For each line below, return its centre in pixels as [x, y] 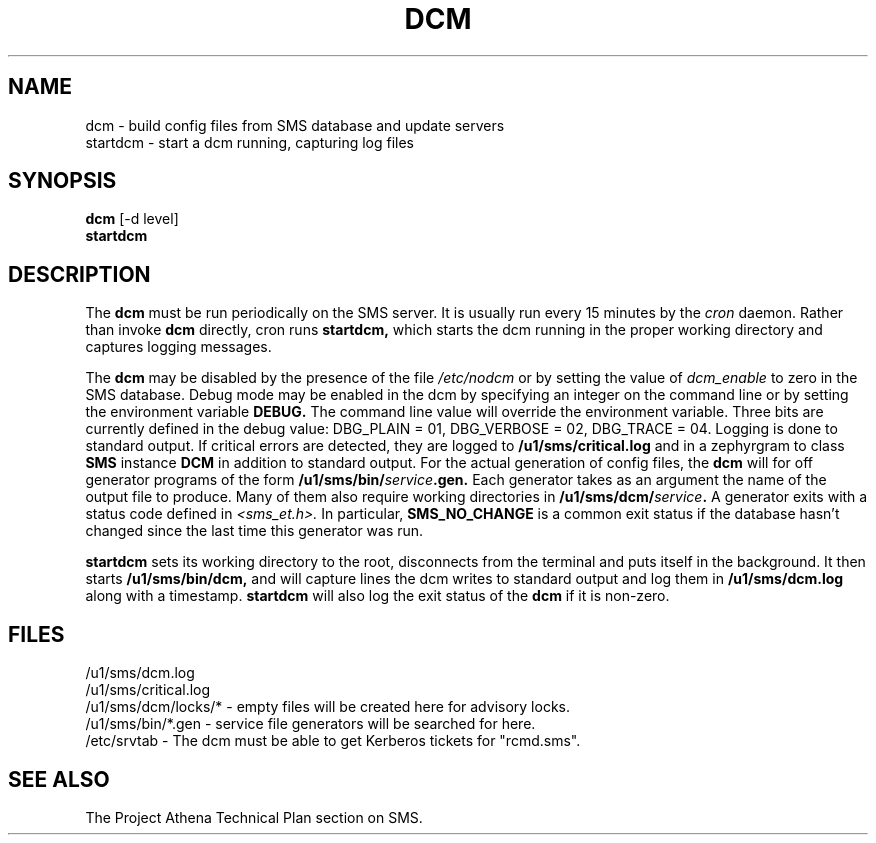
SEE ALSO [59, 779]
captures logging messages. [178, 347]
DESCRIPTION [79, 274]
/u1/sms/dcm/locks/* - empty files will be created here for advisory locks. [327, 707]
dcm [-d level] [132, 219]
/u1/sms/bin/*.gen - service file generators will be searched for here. [310, 724]
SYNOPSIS [62, 181]
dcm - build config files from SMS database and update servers [295, 125]
